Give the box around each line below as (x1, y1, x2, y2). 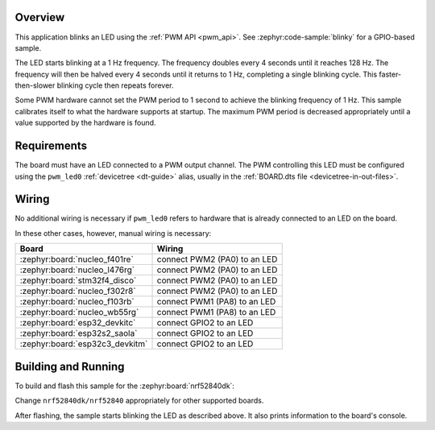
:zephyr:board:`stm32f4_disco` (19, 275, 137, 286)
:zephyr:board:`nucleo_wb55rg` (19, 307, 139, 318)
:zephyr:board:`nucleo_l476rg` (19, 264, 135, 275)
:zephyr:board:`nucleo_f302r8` (19, 286, 136, 297)
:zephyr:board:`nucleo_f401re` (19, 254, 135, 265)
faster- (379, 69, 402, 79)
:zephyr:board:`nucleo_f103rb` (19, 296, 135, 308)
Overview (14, 10, 65, 24)
